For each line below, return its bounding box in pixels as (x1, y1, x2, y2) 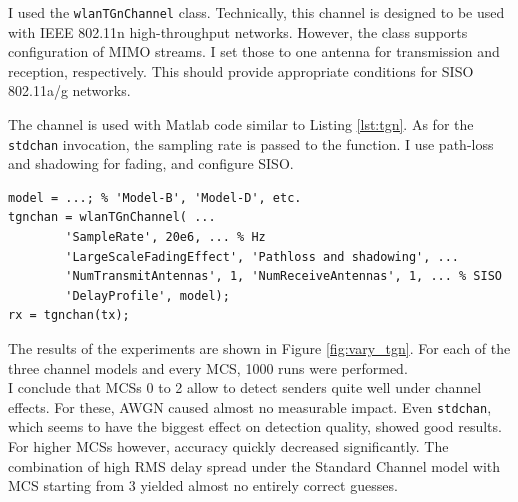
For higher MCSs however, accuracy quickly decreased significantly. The (8, 436, 449, 457)
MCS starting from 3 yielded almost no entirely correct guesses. (8, 475, 398, 496)
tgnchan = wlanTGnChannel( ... (8, 210, 216, 225)
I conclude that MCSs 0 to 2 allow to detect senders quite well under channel (8, 377, 482, 398)
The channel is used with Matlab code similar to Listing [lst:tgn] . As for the (8, 114, 474, 135)
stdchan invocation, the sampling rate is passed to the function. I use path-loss (8, 133, 494, 154)
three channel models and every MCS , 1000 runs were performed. (8, 357, 408, 378)
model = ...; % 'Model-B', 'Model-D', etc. (8, 190, 302, 205)
